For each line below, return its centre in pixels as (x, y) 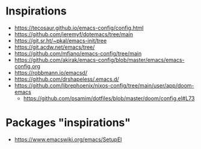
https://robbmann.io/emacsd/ (51, 72)
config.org (27, 66)
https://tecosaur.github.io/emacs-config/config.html (79, 28)
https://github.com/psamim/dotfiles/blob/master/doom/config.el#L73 (109, 98)
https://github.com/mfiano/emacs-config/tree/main (78, 53)
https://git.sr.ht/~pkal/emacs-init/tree (60, 40)
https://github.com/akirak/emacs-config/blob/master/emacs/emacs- (99, 60)
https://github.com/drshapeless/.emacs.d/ (67, 79)
